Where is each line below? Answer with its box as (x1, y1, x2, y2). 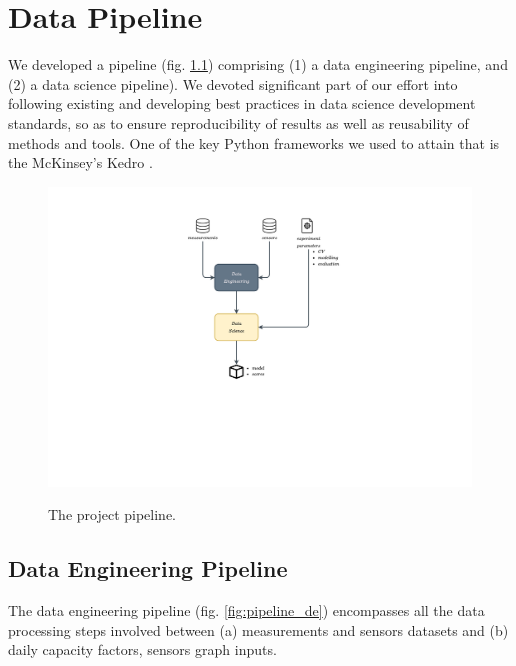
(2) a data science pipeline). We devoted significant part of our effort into (8, 73, 458, 94)
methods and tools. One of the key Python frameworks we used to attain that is (8, 132, 500, 153)
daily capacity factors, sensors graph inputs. (8, 639, 277, 660)
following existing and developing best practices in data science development (8, 93, 476, 114)
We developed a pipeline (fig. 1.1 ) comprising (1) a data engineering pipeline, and (8, 54, 508, 75)
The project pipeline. (48, 504, 177, 525)
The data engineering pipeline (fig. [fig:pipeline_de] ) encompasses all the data (8, 600, 485, 621)
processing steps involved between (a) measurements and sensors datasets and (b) (8, 619, 509, 640)
